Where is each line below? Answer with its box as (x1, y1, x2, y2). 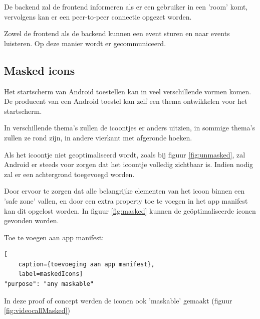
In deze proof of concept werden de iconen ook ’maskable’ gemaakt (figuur (4, 295, 232, 305)
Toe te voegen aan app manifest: (4, 232, 104, 242)
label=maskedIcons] (18, 270, 83, 278)
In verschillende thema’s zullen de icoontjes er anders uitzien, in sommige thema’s (4, 122, 255, 133)
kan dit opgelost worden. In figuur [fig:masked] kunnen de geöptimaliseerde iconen (4, 205, 256, 216)
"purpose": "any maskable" (4, 280, 94, 288)
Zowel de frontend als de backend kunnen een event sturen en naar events (4, 28, 230, 39)
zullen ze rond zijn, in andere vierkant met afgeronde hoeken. (4, 132, 192, 142)
